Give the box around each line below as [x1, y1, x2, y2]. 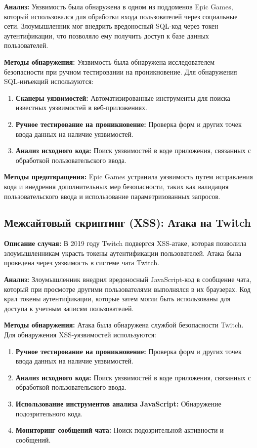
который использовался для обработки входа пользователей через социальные [4, 11, 238, 21]
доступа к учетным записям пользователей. [4, 303, 134, 313]
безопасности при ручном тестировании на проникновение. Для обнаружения [4, 66, 237, 77]
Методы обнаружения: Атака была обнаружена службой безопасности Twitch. [4, 320, 244, 330]
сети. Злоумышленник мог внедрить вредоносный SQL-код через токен [4, 21, 218, 31]
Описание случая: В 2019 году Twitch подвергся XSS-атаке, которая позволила [4, 238, 247, 248]
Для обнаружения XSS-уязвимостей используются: [4, 329, 156, 340]
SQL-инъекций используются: [4, 76, 94, 86]
